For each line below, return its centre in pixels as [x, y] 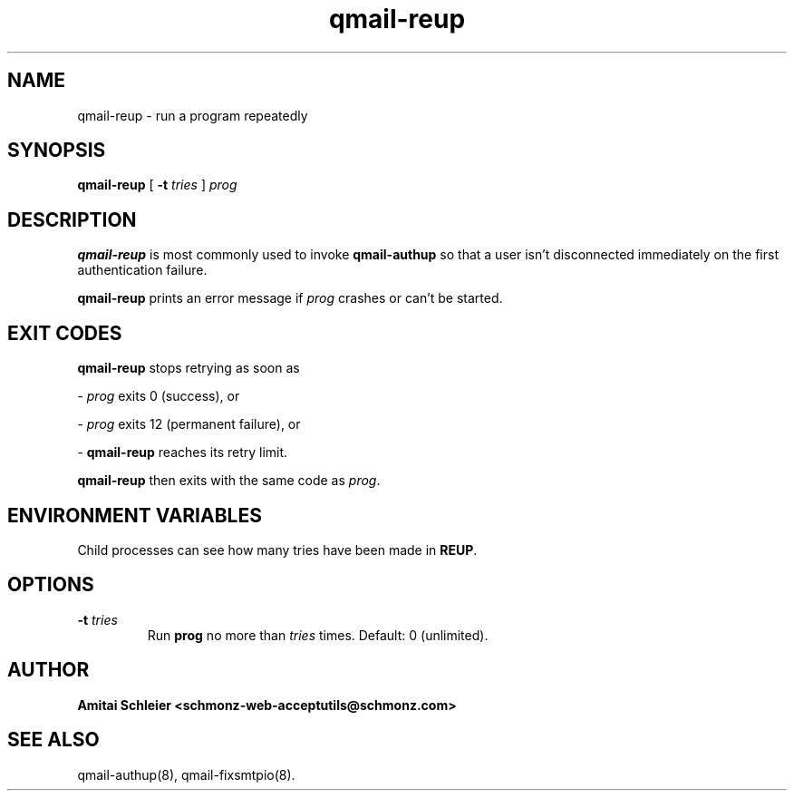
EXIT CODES [65, 333]
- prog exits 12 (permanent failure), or [189, 424]
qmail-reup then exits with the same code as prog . [229, 481]
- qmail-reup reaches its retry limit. [183, 453]
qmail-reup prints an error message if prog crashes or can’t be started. [290, 298]
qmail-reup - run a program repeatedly [193, 115]
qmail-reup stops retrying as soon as [189, 368]
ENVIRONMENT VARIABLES [135, 515]
